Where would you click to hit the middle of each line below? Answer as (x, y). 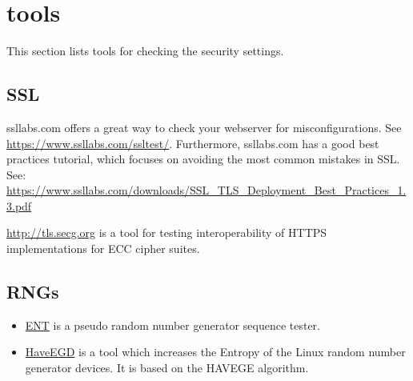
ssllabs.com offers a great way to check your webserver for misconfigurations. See (204, 127)
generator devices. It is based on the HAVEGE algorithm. (167, 368)
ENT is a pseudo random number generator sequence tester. (172, 325)
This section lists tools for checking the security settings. (145, 51)
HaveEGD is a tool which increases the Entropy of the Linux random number (215, 352)
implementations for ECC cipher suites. (103, 249)
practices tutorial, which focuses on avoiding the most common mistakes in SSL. (203, 159)
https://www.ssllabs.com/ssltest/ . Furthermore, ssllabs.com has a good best (193, 143)
